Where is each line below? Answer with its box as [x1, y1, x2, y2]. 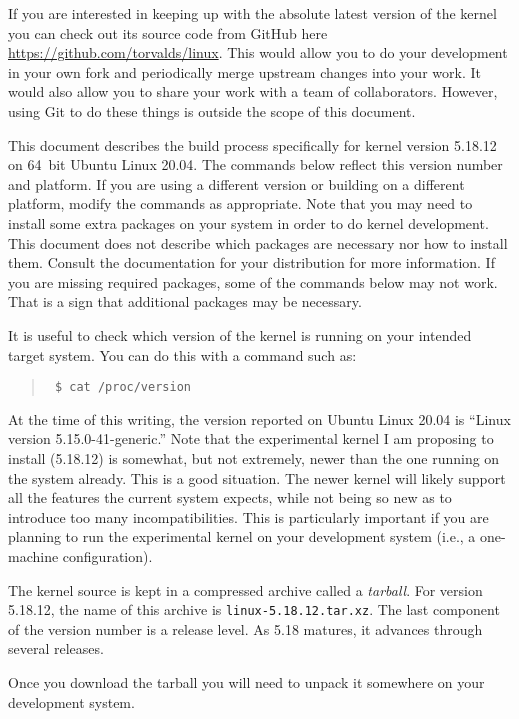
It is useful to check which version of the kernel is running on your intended [8, 324, 472, 345]
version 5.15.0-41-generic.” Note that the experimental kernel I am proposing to [8, 428, 494, 449]
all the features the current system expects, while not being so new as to [8, 487, 452, 508]
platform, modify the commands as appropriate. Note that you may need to [8, 193, 473, 214]
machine [8, 545, 59, 566]
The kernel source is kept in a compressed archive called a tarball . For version [8, 579, 483, 600]
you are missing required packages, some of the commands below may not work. [8, 271, 498, 292]
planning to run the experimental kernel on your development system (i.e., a [8, 526, 476, 547]
